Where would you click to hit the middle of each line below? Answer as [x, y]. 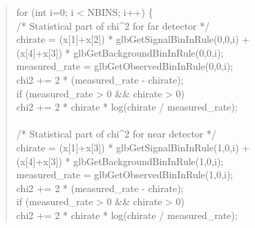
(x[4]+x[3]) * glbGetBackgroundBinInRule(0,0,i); [120, 52]
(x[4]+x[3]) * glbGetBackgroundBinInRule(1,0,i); [120, 161]
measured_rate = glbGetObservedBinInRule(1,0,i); [125, 174]
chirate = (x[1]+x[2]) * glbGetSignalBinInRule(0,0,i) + [133, 39]
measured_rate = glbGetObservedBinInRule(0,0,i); [125, 66]
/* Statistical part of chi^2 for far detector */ [113, 25]
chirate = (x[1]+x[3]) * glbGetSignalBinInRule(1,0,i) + [133, 147]
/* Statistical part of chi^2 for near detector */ [116, 134]
